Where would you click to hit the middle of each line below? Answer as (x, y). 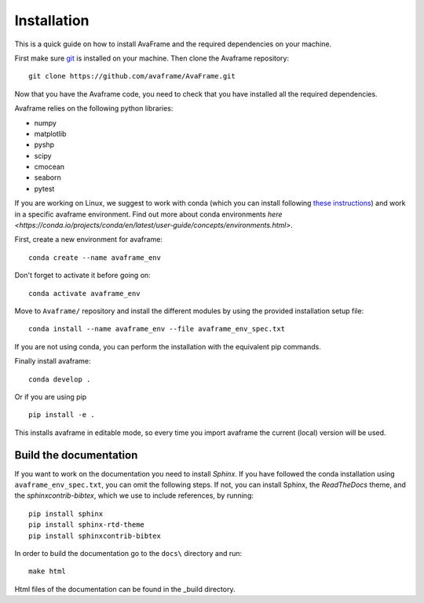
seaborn (48, 177)
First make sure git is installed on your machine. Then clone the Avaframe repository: (152, 58)
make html (47, 572)
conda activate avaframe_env (84, 293)
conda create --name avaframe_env (95, 258)
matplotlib (50, 133)
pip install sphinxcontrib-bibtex (95, 535)
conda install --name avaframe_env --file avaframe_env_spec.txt (157, 329)
